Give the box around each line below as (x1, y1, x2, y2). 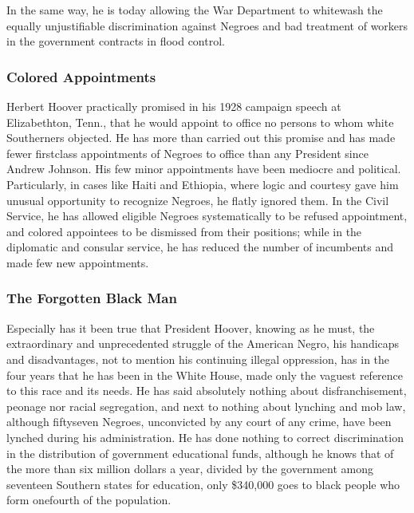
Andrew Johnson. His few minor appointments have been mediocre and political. (6, 160, 401, 177)
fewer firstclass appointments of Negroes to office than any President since (6, 144, 369, 161)
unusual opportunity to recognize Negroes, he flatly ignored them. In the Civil (6, 191, 389, 208)
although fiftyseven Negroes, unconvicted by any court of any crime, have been (6, 413, 392, 430)
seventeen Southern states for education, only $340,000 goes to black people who (6, 476, 400, 492)
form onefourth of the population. (6, 491, 172, 508)
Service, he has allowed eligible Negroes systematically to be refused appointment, (6, 207, 408, 224)
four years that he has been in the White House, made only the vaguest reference (6, 366, 404, 383)
